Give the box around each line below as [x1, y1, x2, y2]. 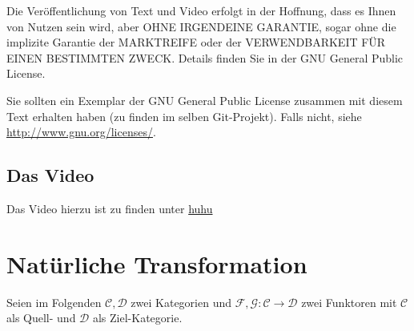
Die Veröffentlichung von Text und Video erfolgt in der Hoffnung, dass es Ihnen [6, 2, 396, 18]
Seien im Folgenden [6, 293, 102, 310]
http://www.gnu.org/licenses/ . [6, 123, 156, 140]
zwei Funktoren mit [301, 293, 397, 310]
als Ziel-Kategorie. [92, 309, 183, 326]
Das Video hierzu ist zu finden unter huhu [6, 200, 213, 216]
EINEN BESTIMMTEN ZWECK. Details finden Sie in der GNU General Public [6, 49, 404, 66]
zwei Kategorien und [131, 293, 231, 310]
